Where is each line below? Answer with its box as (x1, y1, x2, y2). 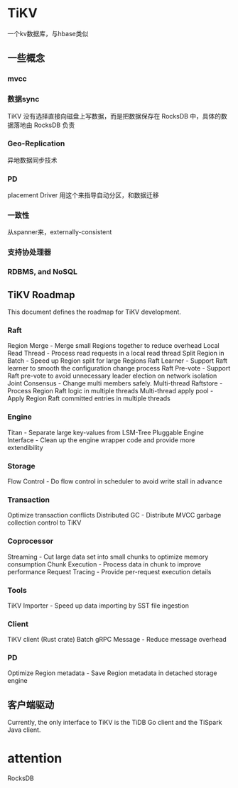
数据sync (7, 94, 40, 104)
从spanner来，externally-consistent (7, 228, 112, 236)
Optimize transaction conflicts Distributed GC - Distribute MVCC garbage (7, 511, 222, 520)
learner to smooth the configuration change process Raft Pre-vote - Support (7, 364, 231, 373)
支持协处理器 (7, 247, 52, 257)
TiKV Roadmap (7, 289, 76, 301)
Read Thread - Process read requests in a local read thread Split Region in (7, 349, 225, 358)
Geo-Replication (7, 138, 65, 148)
